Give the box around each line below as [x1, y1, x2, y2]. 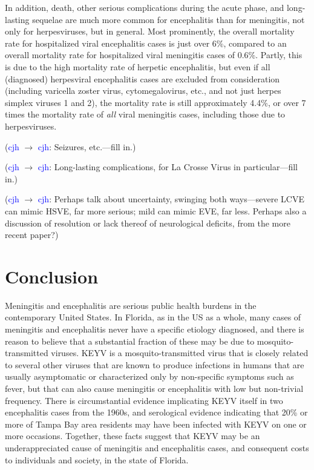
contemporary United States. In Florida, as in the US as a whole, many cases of [5, 311, 301, 323]
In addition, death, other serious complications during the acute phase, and [5, 1, 284, 13]
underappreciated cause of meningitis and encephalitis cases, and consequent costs [5, 441, 309, 454]
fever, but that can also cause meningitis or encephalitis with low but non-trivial [5, 382, 304, 394]
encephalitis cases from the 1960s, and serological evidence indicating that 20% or [5, 406, 308, 419]
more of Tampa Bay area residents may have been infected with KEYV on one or [5, 417, 307, 430]
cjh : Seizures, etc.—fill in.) [38, 140, 136, 153]
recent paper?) [5, 228, 59, 241]
